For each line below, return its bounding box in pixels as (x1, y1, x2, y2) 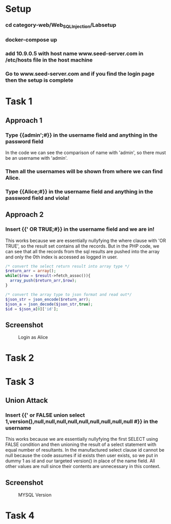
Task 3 (5, 376, 34, 387)
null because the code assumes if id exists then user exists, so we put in (5, 453, 158, 459)
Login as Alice (18, 334, 48, 341)
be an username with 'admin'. (5, 155, 68, 161)
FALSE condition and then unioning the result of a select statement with (5, 441, 157, 447)
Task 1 (5, 96, 32, 107)
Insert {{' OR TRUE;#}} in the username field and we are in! (5, 226, 155, 233)
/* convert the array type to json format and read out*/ (5, 292, 132, 297)
